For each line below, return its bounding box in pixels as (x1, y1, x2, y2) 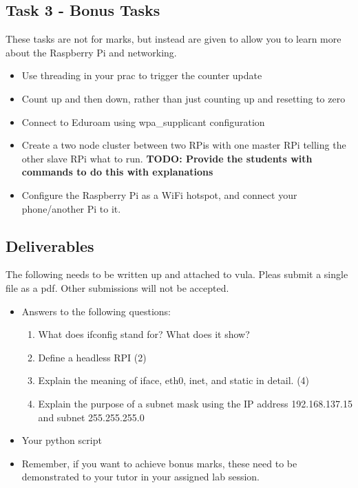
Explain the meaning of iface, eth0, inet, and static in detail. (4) (38, 373, 310, 388)
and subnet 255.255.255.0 (38, 410, 145, 424)
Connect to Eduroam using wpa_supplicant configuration (21, 114, 265, 129)
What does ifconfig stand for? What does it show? (38, 327, 250, 341)
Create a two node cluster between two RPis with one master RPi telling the (21, 138, 346, 152)
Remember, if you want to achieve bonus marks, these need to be (21, 456, 297, 470)
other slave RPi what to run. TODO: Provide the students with (21, 151, 313, 165)
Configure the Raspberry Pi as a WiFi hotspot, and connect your (21, 187, 297, 202)
